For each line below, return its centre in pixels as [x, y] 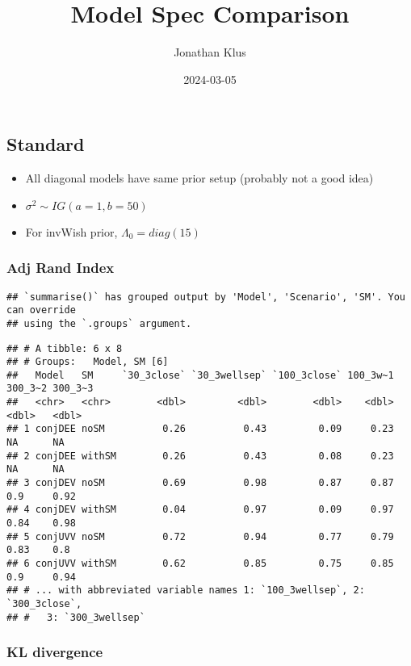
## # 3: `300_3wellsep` [76, 617]
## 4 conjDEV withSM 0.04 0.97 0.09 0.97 [200, 510]
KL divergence [55, 652]
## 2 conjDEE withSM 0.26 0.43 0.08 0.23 [200, 456]
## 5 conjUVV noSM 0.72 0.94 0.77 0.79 [200, 536]
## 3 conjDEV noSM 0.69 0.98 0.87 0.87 [200, 483]
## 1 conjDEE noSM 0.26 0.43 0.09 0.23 [200, 429]
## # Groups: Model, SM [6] [88, 362]
